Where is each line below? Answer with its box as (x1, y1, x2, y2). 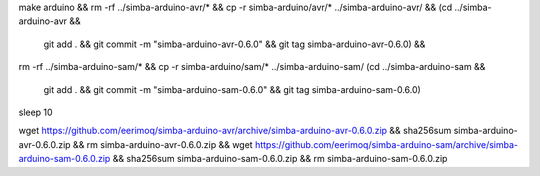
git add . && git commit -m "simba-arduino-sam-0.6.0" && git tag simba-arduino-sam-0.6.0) (43, 83, 422, 95)
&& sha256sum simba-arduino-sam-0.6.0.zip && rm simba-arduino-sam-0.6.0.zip (112, 153, 448, 165)
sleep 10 (18, 106, 54, 118)
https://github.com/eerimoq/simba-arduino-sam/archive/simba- (255, 138, 519, 150)
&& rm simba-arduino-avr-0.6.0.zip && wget (72, 138, 254, 150)
